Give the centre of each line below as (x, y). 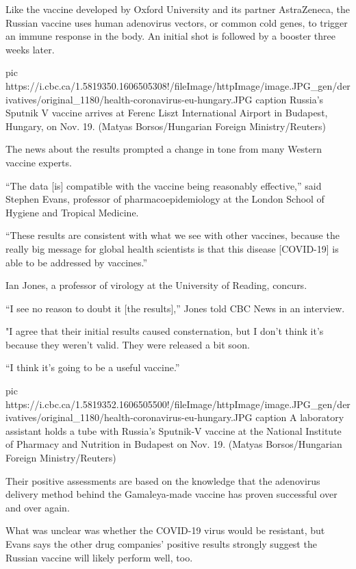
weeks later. (30, 49)
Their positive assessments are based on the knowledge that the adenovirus (163, 480)
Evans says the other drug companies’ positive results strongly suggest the (161, 544)
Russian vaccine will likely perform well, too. (99, 557)
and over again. (38, 507)
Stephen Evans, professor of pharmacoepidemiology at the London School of (165, 199)
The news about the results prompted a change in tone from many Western (164, 149)
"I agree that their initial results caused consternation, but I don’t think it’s (165, 331)
